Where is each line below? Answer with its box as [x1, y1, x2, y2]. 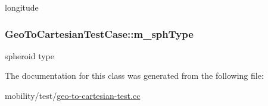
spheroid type [5, 49, 54, 62]
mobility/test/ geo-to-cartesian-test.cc [5, 89, 141, 101]
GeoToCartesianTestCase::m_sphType [5, 26, 194, 41]
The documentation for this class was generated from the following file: [5, 69, 264, 82]
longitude [5, 1, 39, 13]
